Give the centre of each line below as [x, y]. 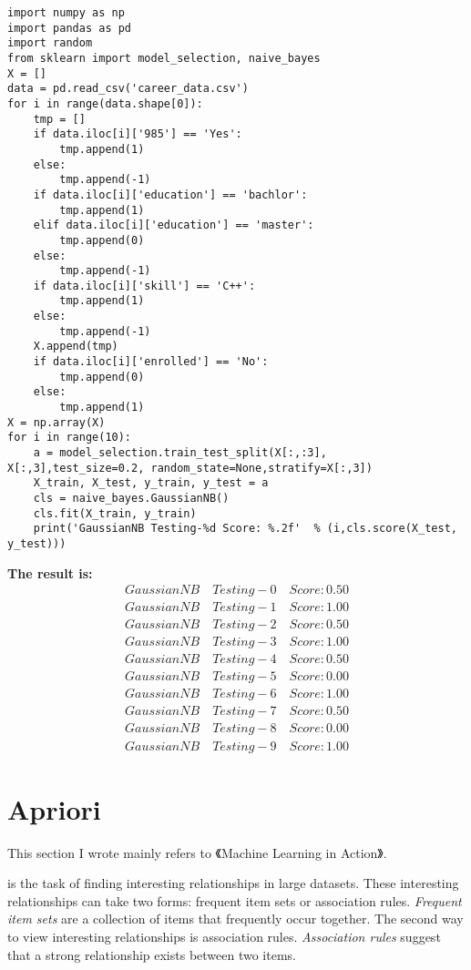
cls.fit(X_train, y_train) [115, 513]
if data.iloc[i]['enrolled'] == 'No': [151, 362]
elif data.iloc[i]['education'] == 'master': [174, 225]
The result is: [50, 572]
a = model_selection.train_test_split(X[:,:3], [180, 453]
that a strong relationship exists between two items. [152, 954]
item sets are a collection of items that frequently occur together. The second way [235, 919]
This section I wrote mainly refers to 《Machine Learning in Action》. [197, 852]
